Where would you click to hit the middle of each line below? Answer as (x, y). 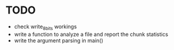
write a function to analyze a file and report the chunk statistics (91, 34)
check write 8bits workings (46, 27)
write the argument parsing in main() (59, 40)
